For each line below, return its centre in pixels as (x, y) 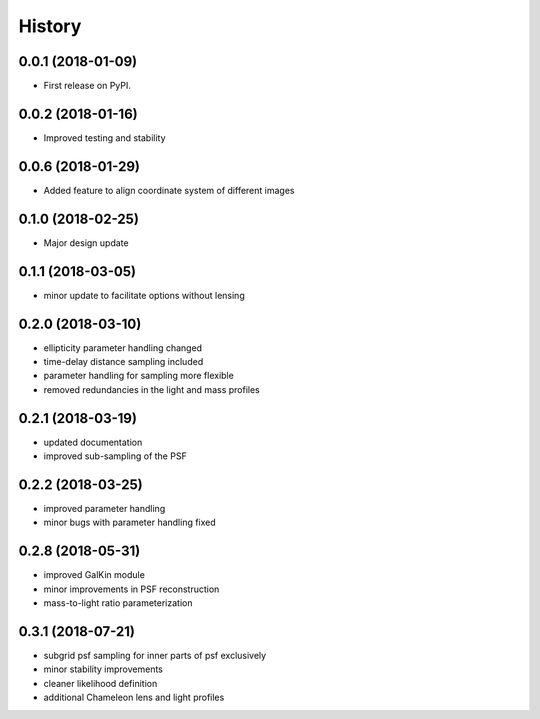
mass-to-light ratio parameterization (118, 603)
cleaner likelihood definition (100, 683)
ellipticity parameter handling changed (123, 347)
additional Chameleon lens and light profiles (134, 697)
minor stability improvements (103, 669)
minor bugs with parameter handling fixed (130, 522)
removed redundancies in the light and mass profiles (151, 389)
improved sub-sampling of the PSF (115, 456)
